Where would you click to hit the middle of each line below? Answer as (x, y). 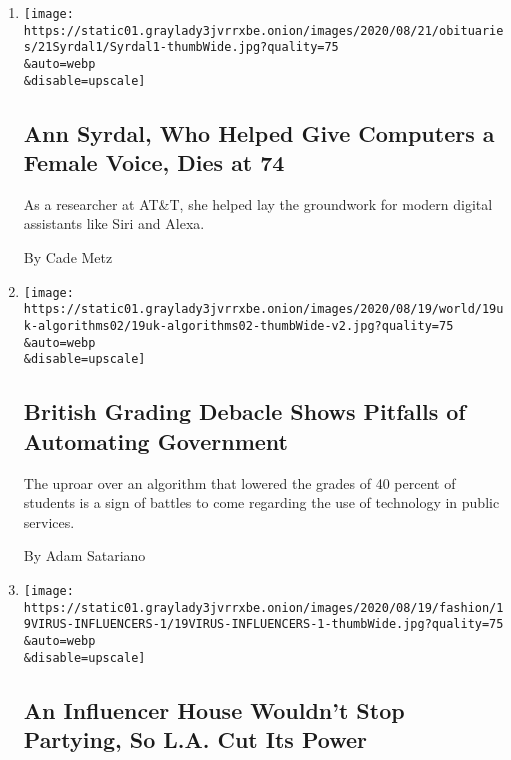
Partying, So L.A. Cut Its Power (195, 738)
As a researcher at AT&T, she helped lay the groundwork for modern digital (258, 203)
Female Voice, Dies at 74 (154, 162)
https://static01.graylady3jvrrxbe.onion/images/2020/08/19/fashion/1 (263, 607)
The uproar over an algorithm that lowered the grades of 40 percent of (239, 482)
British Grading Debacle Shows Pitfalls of (244, 411)
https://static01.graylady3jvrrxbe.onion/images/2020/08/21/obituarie (263, 30)
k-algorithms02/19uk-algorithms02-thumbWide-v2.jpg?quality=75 (238, 325)
